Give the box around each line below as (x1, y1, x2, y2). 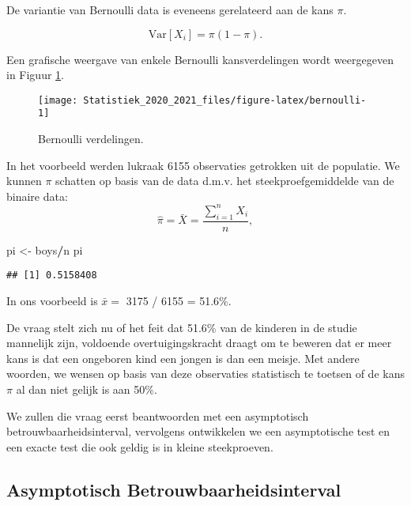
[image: (38, 94, 78, 106)
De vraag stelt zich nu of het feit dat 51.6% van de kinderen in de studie (6, 319, 357, 335)
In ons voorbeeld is (6, 293, 98, 309)
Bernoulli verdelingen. (38, 130, 144, 147)
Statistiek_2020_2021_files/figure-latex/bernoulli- (83, 94, 367, 106)
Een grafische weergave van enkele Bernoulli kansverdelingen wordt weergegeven (6, 51, 394, 67)
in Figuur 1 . (6, 66, 64, 83)
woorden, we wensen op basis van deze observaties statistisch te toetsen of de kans (6, 365, 405, 382)
